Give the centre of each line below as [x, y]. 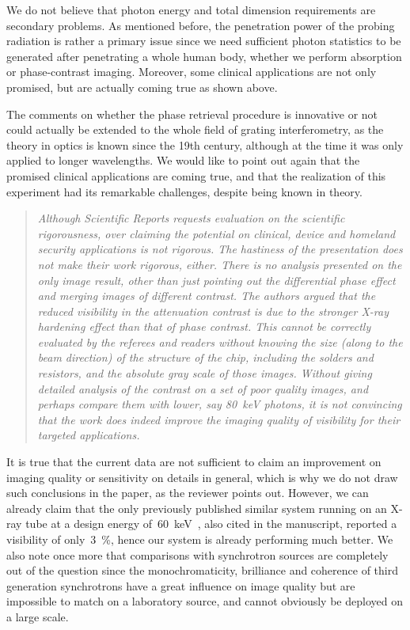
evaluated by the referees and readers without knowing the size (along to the [220, 342]
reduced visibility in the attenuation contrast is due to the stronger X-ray [213, 311]
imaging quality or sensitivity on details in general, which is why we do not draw [202, 477]
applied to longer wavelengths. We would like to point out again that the [183, 160]
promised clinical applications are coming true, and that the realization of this [196, 175]
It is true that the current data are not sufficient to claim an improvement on [194, 462]
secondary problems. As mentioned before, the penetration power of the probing [201, 25]
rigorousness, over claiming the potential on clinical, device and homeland [216, 233]
